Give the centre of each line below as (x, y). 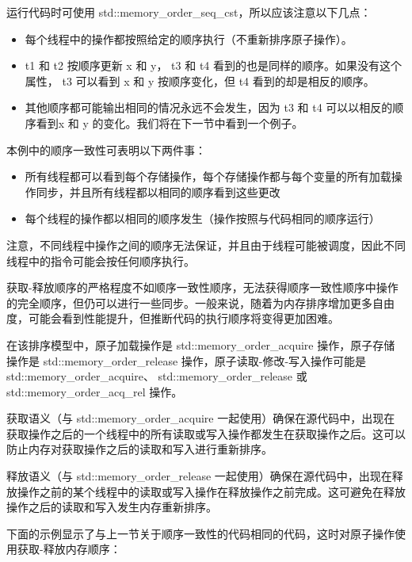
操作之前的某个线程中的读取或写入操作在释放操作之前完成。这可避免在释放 (211, 491)
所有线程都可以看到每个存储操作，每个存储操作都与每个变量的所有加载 (208, 176)
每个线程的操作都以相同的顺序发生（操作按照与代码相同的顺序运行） (202, 218)
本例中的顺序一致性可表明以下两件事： (106, 149)
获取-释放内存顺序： (69, 549)
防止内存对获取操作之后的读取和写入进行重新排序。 (139, 449)
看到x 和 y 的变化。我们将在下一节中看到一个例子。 (170, 122)
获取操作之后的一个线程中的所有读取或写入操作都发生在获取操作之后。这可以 (206, 433)
